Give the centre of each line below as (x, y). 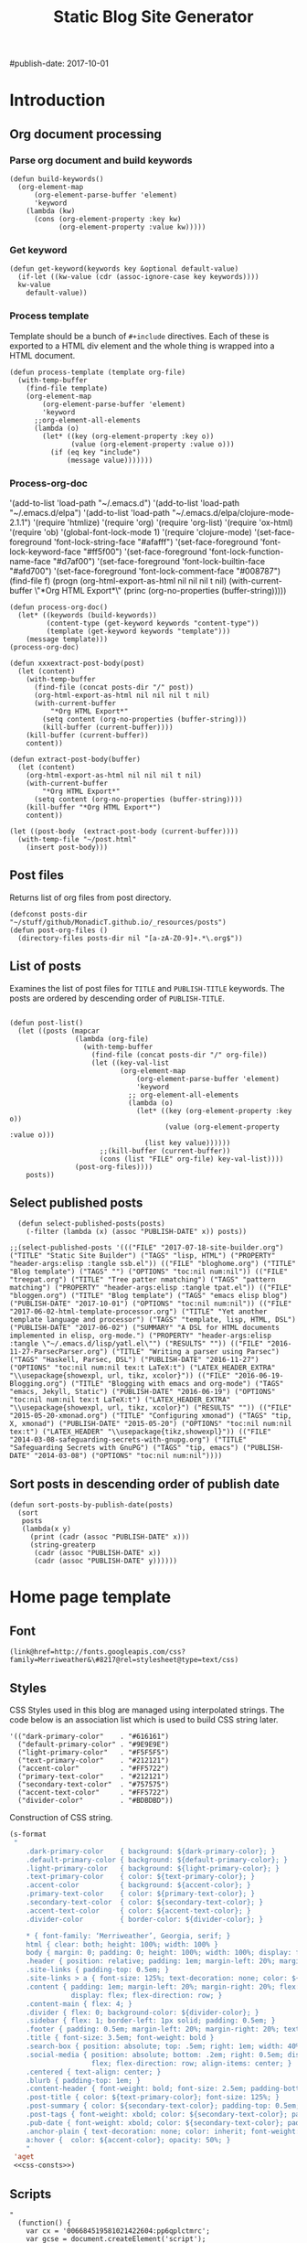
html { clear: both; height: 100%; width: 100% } (122, 1944)
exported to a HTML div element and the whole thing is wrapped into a (142, 346)
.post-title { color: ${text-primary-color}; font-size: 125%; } (153, 2098)
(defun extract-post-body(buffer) (75, 759)
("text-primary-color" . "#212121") (94, 1761)
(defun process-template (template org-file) (97, 372)
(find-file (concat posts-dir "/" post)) (114, 687)
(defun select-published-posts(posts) (92, 1224)
